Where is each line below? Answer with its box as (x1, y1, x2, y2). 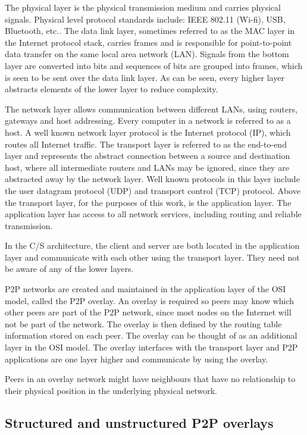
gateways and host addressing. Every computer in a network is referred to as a (5, 114, 291, 127)
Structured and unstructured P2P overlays (5, 413, 274, 431)
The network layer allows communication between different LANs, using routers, (5, 102, 297, 115)
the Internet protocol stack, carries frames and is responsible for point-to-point (5, 36, 292, 48)
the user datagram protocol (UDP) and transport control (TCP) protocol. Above (5, 184, 300, 196)
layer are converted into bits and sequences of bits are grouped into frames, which (5, 59, 303, 71)
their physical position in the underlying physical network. (5, 384, 218, 396)
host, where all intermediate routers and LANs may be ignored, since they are (5, 161, 289, 173)
